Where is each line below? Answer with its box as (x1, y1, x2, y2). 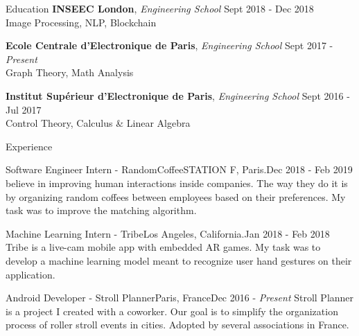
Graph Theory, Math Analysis (6, 65, 134, 80)
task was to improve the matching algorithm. (6, 203, 197, 218)
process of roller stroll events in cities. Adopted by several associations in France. (6, 317, 349, 332)
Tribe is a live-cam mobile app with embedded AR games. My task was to (6, 240, 321, 254)
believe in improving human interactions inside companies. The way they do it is (6, 175, 348, 190)
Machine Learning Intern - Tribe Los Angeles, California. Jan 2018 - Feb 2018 (6, 226, 330, 240)
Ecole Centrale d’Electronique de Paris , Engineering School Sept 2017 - (6, 38, 333, 53)
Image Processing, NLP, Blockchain (6, 15, 157, 29)
